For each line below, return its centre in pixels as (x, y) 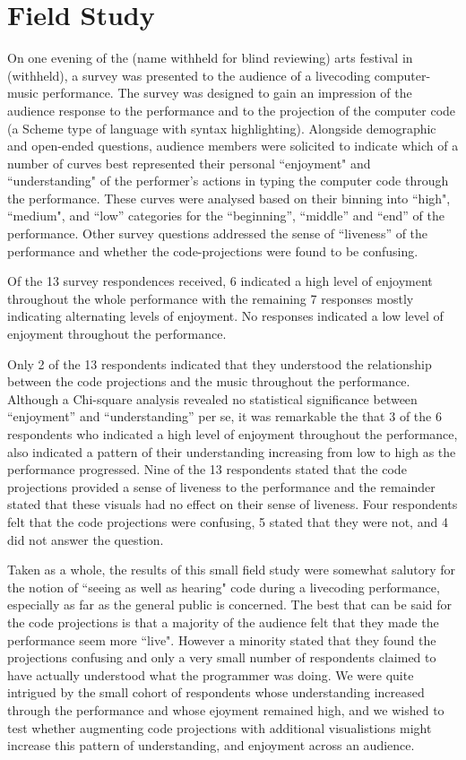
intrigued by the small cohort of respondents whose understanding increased (216, 692)
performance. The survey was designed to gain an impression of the (227, 93)
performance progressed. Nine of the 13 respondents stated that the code (207, 469)
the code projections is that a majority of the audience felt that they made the (223, 622)
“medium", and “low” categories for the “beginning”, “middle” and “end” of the (226, 216)
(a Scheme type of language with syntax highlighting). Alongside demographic (222, 128)
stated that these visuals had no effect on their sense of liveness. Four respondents (233, 504)
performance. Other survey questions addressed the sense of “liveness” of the (218, 233)
